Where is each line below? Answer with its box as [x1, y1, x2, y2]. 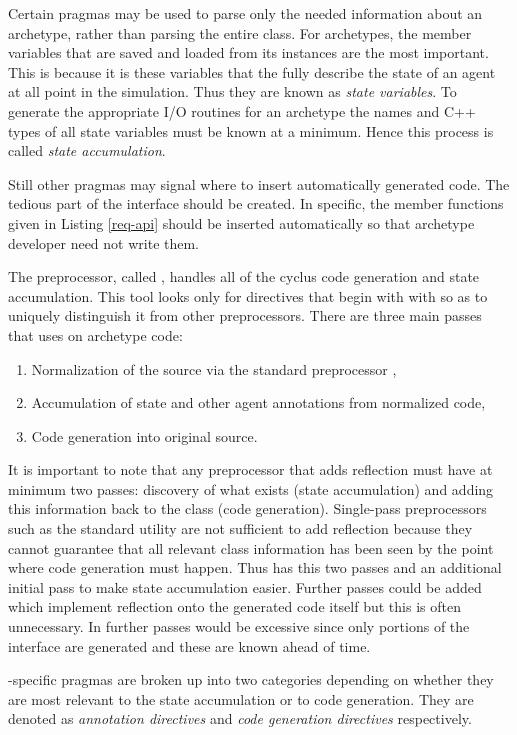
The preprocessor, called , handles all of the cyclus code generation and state [8, 266, 480, 287]
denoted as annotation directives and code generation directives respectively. [8, 708, 472, 729]
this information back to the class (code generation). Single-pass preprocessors [8, 498, 487, 519]
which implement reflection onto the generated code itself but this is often [8, 596, 461, 617]
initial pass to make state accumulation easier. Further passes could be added [8, 576, 482, 597]
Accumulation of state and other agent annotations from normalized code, [31, 392, 486, 413]
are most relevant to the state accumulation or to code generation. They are [8, 688, 474, 709]
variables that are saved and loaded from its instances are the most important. [8, 42, 489, 63]
